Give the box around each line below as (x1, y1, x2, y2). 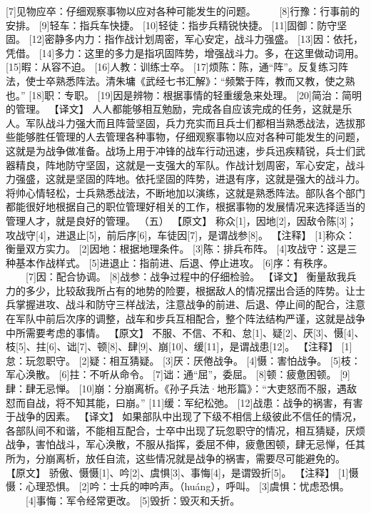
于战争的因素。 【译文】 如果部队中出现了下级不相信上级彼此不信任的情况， (6, 409, 362, 424)
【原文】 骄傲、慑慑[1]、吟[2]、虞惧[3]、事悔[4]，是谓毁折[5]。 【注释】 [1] (6, 464, 349, 479)
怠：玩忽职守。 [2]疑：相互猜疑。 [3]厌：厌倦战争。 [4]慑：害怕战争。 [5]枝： (6, 352, 361, 367)
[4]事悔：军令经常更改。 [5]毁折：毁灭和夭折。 (25, 492, 240, 507)
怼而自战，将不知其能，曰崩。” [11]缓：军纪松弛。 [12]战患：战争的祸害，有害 (6, 395, 363, 410)
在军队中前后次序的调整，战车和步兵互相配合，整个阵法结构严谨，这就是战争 (6, 311, 365, 326)
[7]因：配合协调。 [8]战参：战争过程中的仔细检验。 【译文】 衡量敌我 (25, 269, 347, 284)
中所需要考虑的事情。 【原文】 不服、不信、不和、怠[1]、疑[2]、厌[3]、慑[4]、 (6, 325, 365, 340)
